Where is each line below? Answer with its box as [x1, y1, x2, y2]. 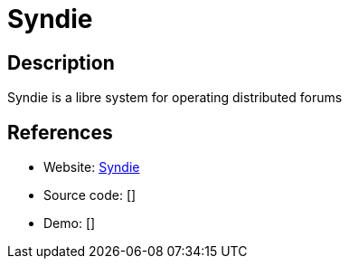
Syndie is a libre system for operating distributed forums [7, 90, 343, 106]
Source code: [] [43, 187, 137, 204]
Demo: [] [43, 215, 96, 232]
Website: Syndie [43, 159, 140, 176]
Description [7, 51, 115, 74]
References [7, 120, 113, 144]
